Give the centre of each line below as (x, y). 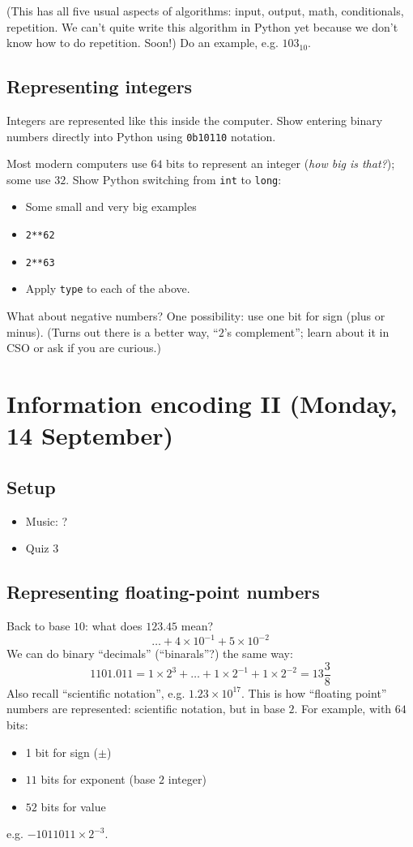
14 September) (90, 435)
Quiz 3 (42, 548)
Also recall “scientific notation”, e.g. (96, 692)
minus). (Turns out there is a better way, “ (113, 331)
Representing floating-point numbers (163, 592)
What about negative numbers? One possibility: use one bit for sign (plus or (196, 316)
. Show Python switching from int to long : (174, 179)
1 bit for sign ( (62, 752)
